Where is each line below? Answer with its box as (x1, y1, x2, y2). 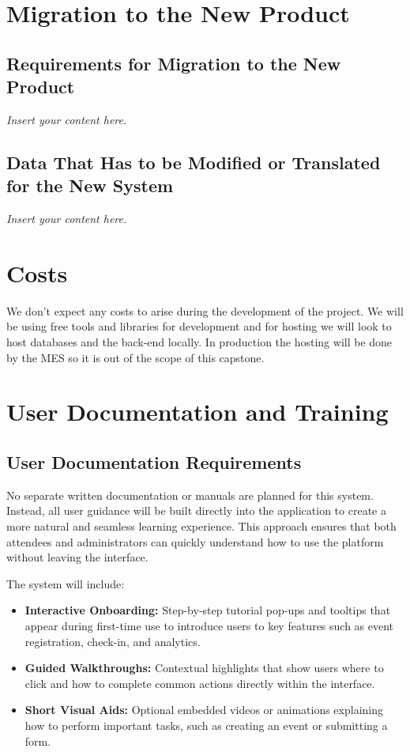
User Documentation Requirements (6, 450, 302, 474)
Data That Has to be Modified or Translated (6, 149, 381, 174)
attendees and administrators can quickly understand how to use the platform (6, 533, 384, 550)
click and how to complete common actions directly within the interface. (24, 675, 375, 691)
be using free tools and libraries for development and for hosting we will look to (6, 318, 392, 334)
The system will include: (6, 575, 125, 591)
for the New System (6, 173, 174, 198)
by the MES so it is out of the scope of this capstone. (6, 349, 265, 365)
